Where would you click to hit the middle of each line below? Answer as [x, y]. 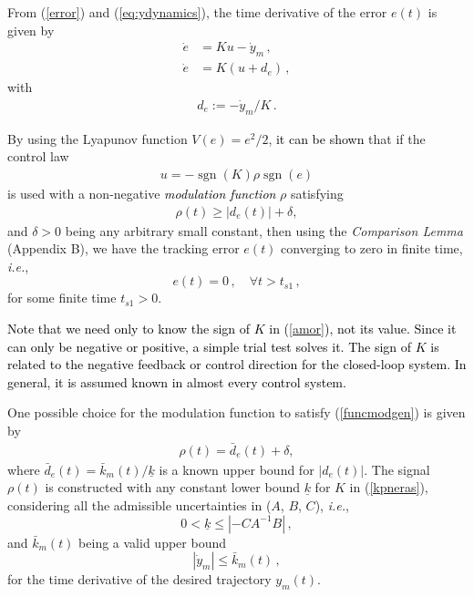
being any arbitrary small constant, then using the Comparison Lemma [264, 230]
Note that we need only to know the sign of [129, 328]
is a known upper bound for [237, 469]
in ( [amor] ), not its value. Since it [363, 328]
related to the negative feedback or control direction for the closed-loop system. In [237, 364]
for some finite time [62, 298]
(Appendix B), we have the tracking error [124, 248]
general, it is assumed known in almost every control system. [177, 381]
